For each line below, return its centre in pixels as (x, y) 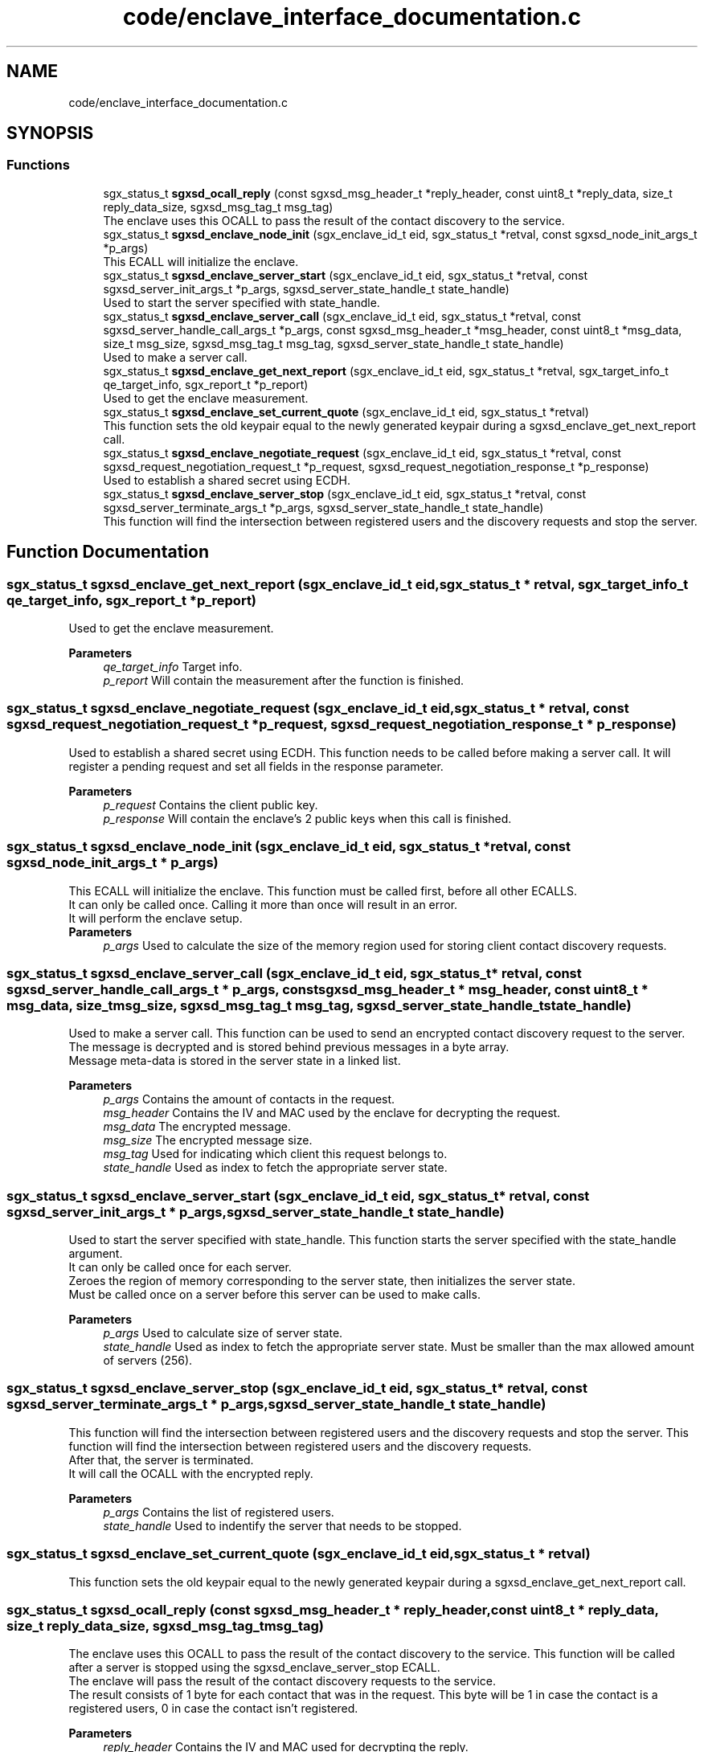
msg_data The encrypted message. (197, 1127)
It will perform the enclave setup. (156, 918)
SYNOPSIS (50, 133)
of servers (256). (148, 1361)
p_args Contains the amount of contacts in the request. (249, 1099)
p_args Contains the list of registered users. (219, 1512)
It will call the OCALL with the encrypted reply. (191, 1473)
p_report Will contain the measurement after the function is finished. (284, 681)
